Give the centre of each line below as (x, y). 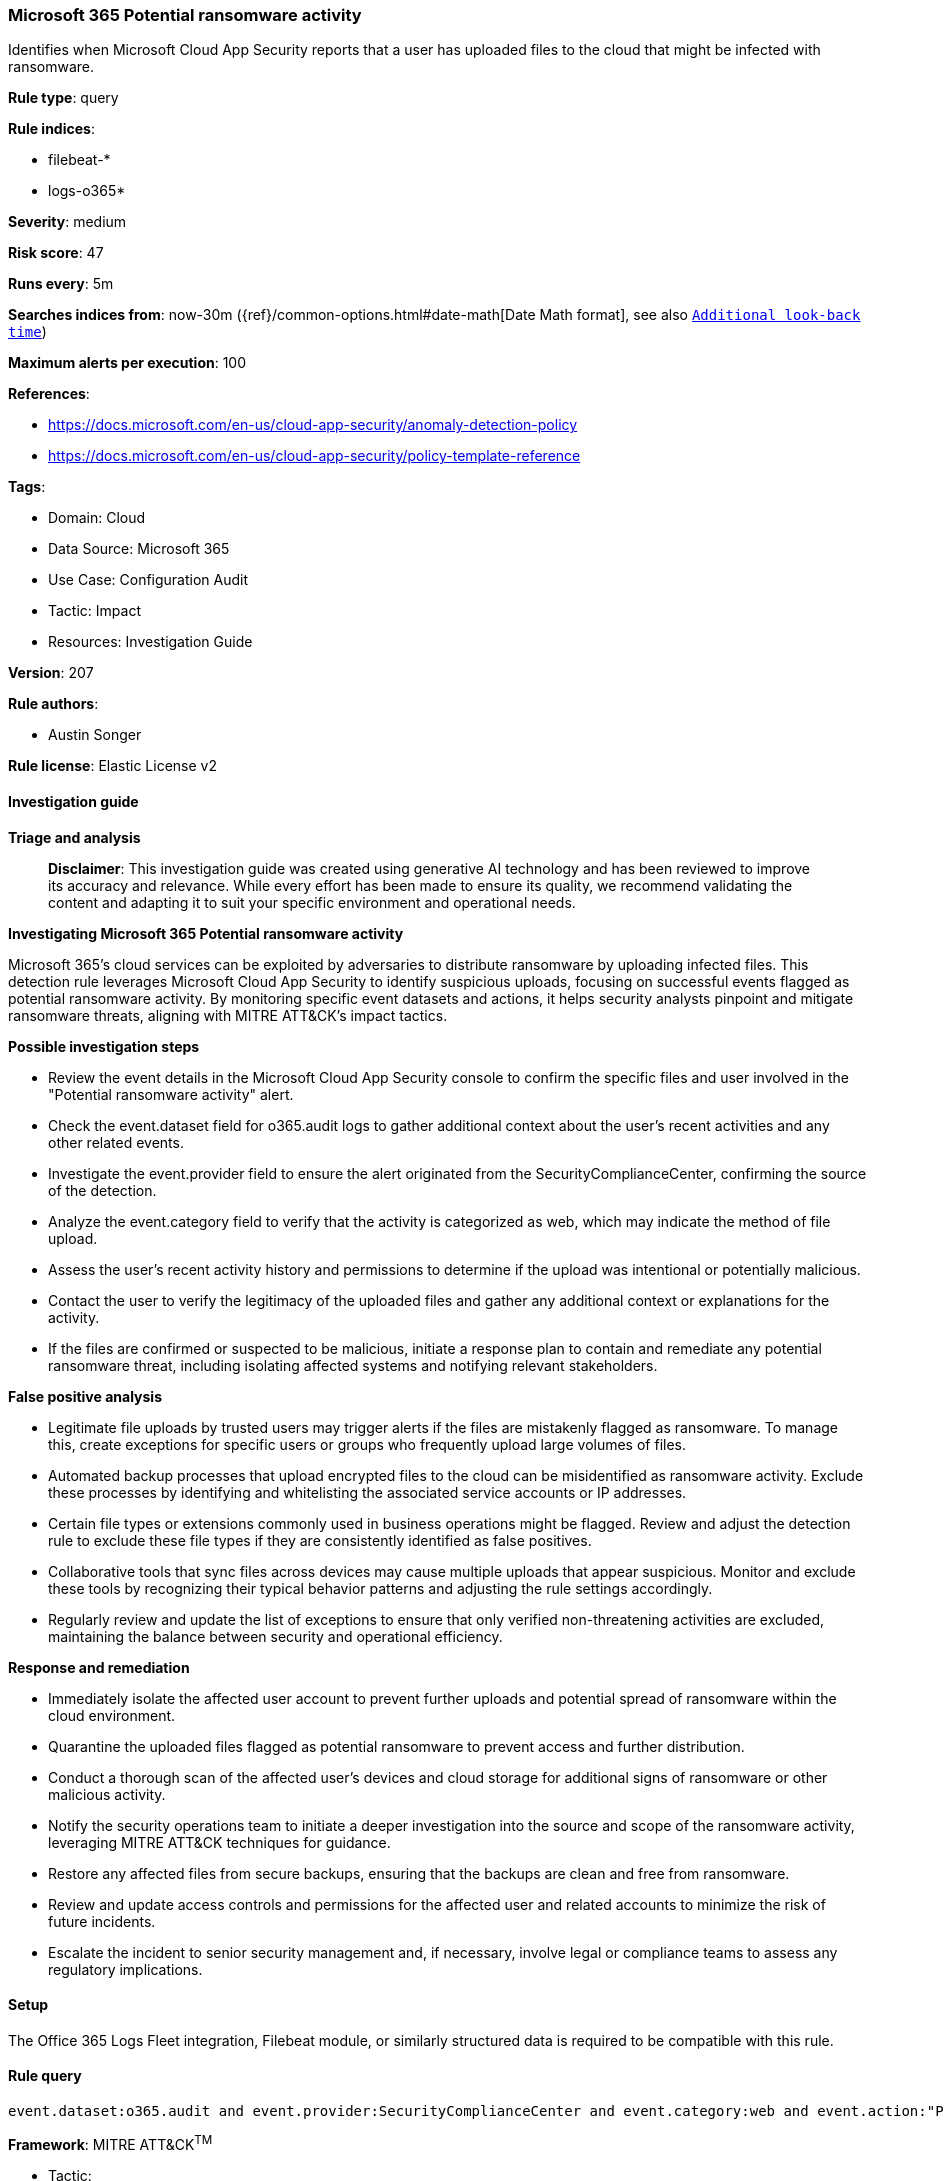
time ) (27, 332)
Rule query (45, 2076)
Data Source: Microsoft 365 (139, 549)
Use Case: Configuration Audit (148, 580)
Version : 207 (51, 673)
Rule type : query (63, 98)
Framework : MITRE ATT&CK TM (110, 2143)
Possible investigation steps (104, 1046)
